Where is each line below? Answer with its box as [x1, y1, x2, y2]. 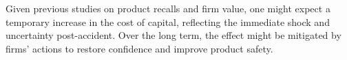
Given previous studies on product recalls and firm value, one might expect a [6, 1, 330, 15]
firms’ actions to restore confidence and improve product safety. [6, 41, 273, 55]
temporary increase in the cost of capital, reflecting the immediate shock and [6, 14, 330, 29]
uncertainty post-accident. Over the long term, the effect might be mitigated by [6, 28, 341, 42]
